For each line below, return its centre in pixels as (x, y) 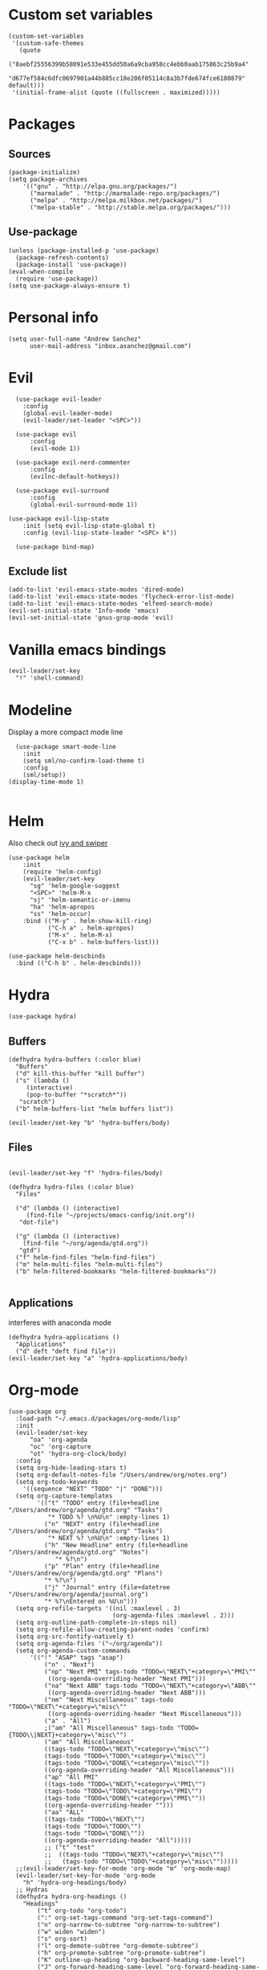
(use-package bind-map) (55, 547)
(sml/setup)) (44, 775)
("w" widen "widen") (71, 1931)
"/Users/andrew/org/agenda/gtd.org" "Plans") (85, 1573)
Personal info (53, 317)
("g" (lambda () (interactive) (68, 1236)
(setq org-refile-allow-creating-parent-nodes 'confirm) (113, 1629)
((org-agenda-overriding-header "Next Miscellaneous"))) (145, 1714)
